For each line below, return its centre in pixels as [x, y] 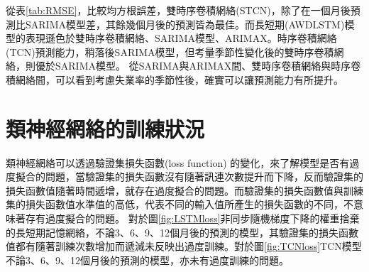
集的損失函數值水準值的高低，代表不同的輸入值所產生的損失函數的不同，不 [180, 204]
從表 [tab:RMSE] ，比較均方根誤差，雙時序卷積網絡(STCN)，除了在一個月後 [178, 10]
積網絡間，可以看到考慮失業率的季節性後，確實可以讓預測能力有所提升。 [175, 79]
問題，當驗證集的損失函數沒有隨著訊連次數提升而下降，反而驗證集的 [204, 176]
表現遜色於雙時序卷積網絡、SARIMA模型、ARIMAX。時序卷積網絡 [181, 38]
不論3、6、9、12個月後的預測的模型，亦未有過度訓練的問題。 [147, 260]
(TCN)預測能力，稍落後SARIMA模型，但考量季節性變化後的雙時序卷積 [170, 51]
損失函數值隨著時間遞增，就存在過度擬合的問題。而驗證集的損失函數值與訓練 [184, 190]
